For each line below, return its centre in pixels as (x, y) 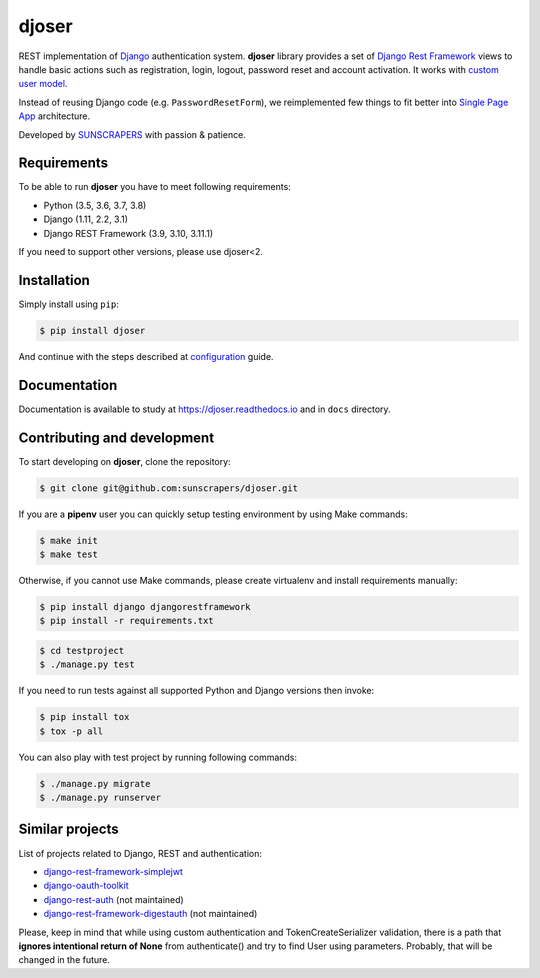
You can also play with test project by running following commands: (158, 757)
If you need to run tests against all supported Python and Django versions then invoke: (196, 691)
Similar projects (68, 829)
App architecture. (54, 116)
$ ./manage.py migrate (95, 783)
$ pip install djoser (92, 330)
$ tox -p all (71, 731)
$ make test (69, 554)
